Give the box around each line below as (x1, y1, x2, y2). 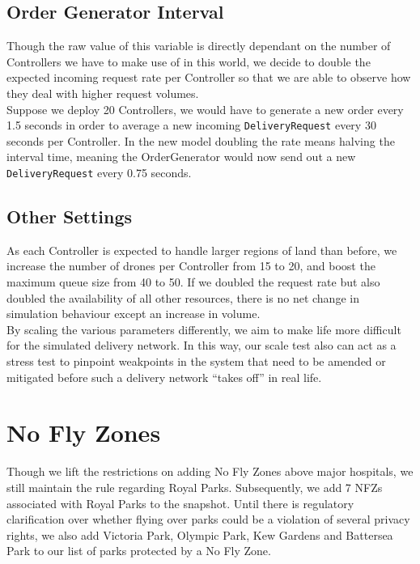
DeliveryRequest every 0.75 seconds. (6, 164, 192, 181)
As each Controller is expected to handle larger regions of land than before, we (6, 241, 397, 258)
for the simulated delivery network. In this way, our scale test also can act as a (6, 337, 397, 354)
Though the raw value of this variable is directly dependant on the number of (6, 37, 391, 54)
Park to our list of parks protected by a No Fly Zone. (6, 542, 271, 559)
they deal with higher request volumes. (6, 84, 199, 101)
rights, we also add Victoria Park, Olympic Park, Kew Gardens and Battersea (6, 526, 393, 543)
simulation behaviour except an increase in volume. (6, 305, 261, 322)
